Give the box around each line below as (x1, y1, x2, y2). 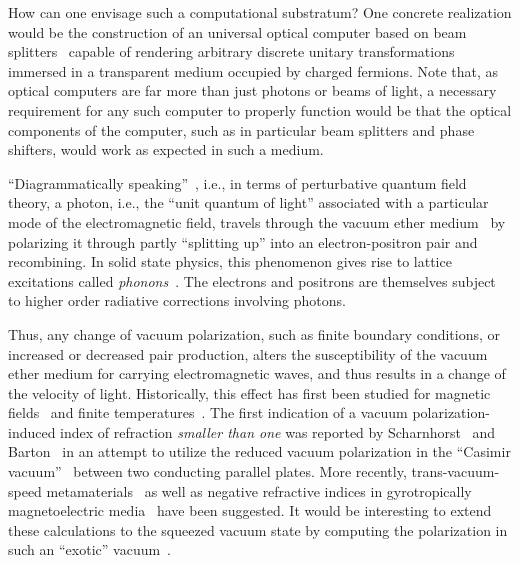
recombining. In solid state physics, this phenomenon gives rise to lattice (8, 251, 452, 272)
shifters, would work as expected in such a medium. (8, 139, 324, 160)
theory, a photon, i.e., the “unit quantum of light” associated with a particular (8, 192, 489, 213)
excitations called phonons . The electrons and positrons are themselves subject (8, 270, 496, 291)
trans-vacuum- (411, 461, 500, 482)
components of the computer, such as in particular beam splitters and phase (8, 119, 475, 140)
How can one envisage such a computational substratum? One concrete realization (8, 2, 512, 22)
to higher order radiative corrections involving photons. (8, 290, 346, 311)
